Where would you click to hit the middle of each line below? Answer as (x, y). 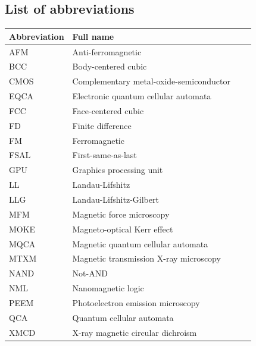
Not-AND (90, 273)
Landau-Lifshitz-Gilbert (115, 199)
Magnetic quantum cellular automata (140, 243)
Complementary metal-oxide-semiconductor (151, 81)
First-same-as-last (104, 155)
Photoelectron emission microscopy (136, 302)
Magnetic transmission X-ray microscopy (146, 258)
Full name (93, 36)
